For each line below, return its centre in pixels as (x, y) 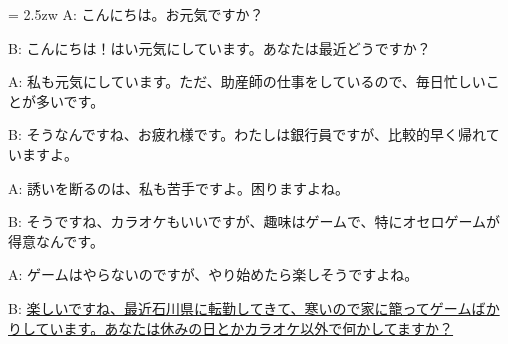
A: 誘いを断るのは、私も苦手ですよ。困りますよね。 (179, 187)
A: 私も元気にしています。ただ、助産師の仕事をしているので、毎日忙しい (247, 81)
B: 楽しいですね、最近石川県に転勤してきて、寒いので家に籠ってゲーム (240, 307)
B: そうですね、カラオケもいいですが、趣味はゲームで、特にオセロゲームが (254, 221)
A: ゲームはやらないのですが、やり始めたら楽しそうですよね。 (213, 274)
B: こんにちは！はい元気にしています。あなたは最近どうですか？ (219, 47)
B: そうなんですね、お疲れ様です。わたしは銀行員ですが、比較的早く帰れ (247, 134)
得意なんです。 (56, 240)
